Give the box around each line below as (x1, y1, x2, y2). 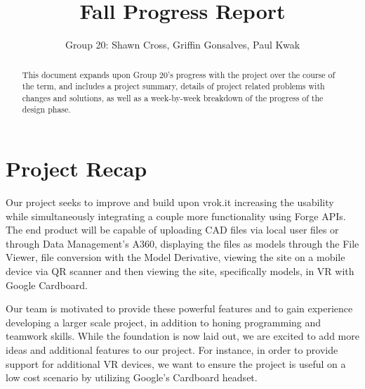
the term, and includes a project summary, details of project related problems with (22, 80, 325, 92)
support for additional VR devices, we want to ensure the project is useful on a (6, 356, 346, 371)
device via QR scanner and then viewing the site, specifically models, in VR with (6, 264, 354, 279)
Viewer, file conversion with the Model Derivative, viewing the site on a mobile (6, 250, 345, 264)
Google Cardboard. (6, 277, 88, 292)
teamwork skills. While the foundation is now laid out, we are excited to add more (6, 329, 359, 343)
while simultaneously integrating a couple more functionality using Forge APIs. (6, 208, 346, 223)
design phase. (22, 103, 71, 115)
